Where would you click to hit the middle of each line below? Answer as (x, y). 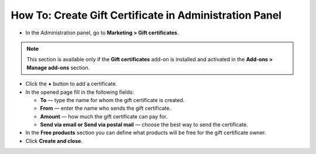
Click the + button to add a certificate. (71, 84)
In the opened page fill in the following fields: (80, 92)
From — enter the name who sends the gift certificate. (106, 108)
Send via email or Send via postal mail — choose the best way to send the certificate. (144, 125)
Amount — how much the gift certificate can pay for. (104, 116)
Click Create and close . (54, 141)
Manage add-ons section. (58, 68)
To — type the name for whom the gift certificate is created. (112, 100)
